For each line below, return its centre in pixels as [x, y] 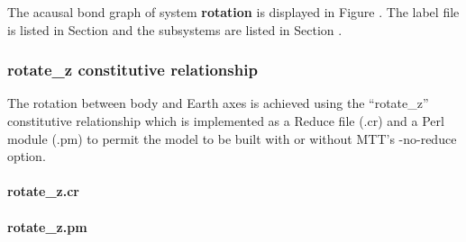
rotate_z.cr [43, 191]
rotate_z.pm [47, 226]
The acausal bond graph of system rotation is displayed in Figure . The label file [233, 12]
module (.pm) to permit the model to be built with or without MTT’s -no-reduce [232, 138]
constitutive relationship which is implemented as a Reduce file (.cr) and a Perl [226, 121]
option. [27, 156]
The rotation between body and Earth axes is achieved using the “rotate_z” [218, 103]
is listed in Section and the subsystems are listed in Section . [175, 29]
